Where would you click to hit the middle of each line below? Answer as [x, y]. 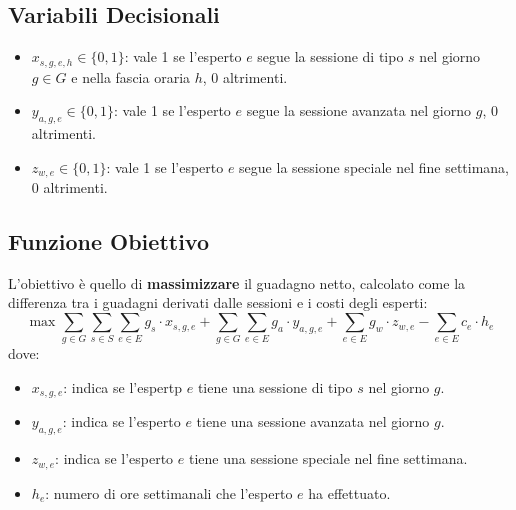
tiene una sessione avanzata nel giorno [313, 421]
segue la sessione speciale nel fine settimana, [374, 166]
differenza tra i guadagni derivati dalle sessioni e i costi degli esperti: [218, 302]
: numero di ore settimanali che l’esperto [169, 492]
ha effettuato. [349, 492]
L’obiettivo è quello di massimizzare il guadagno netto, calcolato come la [237, 282]
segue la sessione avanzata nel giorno [359, 110]
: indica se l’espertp [123, 387]
